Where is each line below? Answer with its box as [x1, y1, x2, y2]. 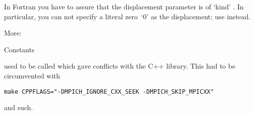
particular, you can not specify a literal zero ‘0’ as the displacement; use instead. [4, 11, 251, 21]
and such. [4, 102, 33, 113]
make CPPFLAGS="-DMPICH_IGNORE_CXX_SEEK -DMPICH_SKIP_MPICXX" [4, 88, 214, 95]
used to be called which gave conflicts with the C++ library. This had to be [4, 61, 236, 71]
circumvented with [4, 70, 60, 80]
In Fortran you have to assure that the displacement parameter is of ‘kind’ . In [4, 1, 244, 11]
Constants [4, 44, 35, 54]
